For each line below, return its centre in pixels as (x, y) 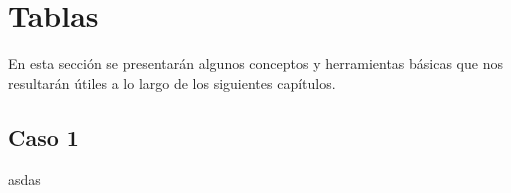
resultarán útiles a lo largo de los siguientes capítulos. (172, 82)
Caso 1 (43, 136)
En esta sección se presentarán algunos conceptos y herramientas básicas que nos (255, 63)
